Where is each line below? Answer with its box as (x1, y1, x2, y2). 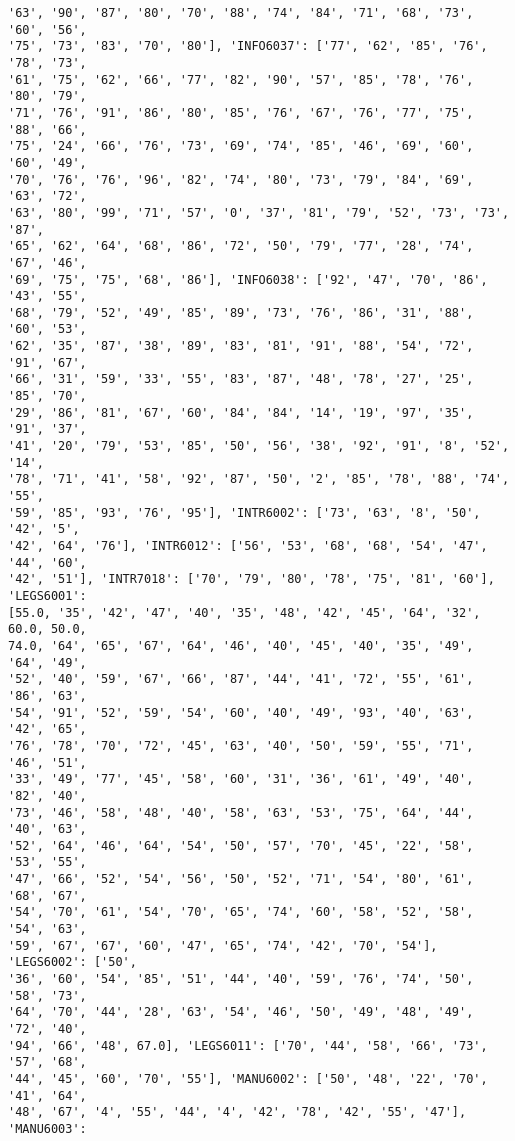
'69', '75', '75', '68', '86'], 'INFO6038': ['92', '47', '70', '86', (8, 272, 488, 287)
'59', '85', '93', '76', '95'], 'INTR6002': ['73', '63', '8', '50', (8, 505, 481, 520)
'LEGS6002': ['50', (8, 955, 137, 970)
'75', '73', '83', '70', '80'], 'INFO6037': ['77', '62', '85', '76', (8, 39, 488, 54)
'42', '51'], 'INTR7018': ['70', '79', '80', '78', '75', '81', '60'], (8, 572, 495, 587)
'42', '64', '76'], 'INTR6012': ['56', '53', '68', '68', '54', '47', (8, 539, 488, 553)
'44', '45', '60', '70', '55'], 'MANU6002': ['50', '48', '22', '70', (8, 1072, 488, 1086)
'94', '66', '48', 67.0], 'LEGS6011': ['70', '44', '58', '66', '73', (8, 1038, 488, 1053)
